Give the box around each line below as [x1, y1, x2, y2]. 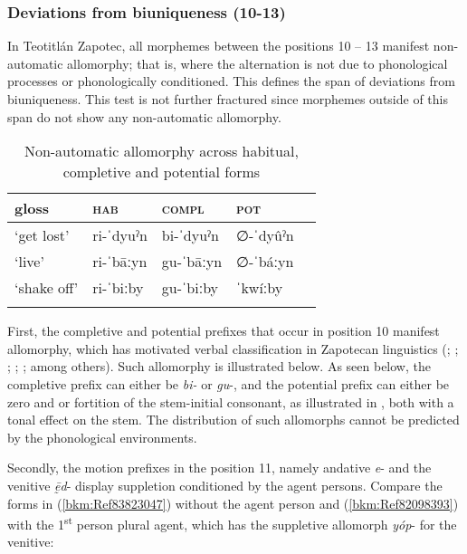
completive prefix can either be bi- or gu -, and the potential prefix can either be [7, 374, 450, 393]
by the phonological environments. [7, 427, 197, 446]
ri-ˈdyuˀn [92, 224, 148, 246]
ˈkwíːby [236, 277, 283, 299]
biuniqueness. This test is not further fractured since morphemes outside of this [7, 90, 449, 108]
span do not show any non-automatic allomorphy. [7, 107, 281, 126]
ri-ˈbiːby [92, 277, 144, 299]
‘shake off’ [14, 277, 79, 299]
